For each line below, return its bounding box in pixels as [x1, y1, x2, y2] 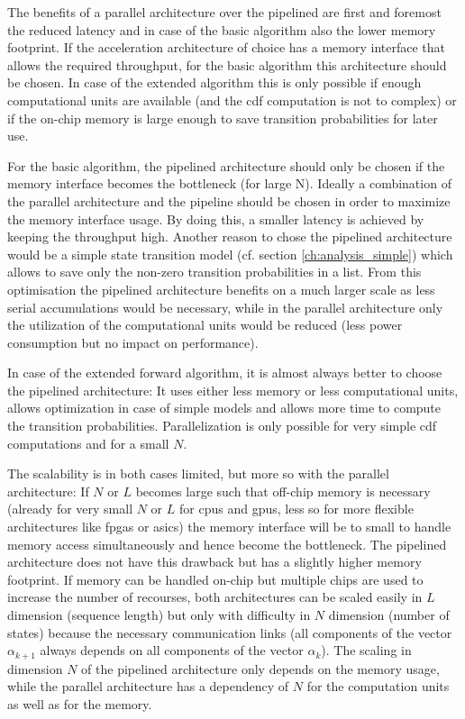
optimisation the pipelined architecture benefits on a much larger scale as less [7, 279, 435, 298]
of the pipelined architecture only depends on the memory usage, [81, 659, 440, 678]
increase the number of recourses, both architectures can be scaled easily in [7, 587, 423, 606]
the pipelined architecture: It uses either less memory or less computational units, [7, 380, 459, 399]
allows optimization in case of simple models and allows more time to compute [7, 398, 442, 417]
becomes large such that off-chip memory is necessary [135, 481, 431, 500]
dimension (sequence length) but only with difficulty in [7, 605, 311, 623]
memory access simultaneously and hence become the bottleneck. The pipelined [7, 534, 447, 553]
